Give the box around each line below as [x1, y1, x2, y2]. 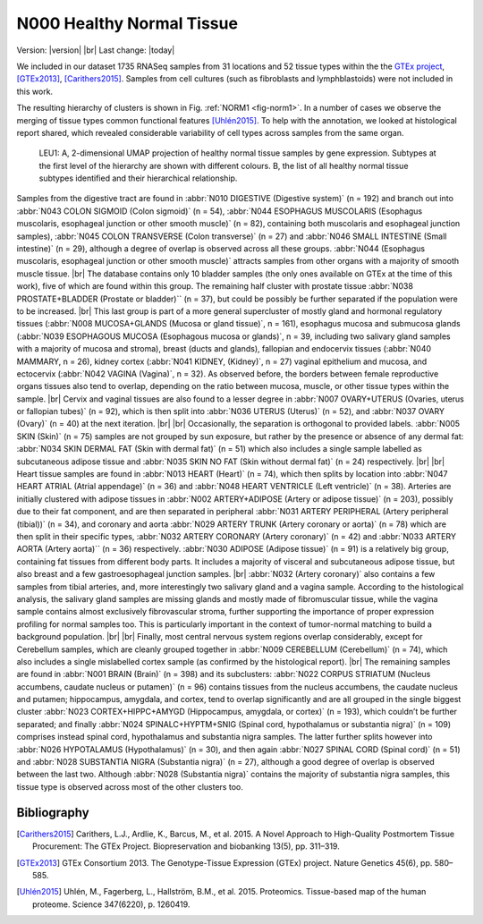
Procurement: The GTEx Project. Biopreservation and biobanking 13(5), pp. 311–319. [32, 841, 340, 852]
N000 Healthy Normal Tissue [16, 13, 239, 33]
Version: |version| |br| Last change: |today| [16, 45, 175, 55]
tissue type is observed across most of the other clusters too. [16, 781, 243, 792]
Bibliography [16, 805, 89, 820]
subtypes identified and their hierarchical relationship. [38, 173, 238, 183]
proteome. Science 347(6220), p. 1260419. [32, 899, 191, 910]
